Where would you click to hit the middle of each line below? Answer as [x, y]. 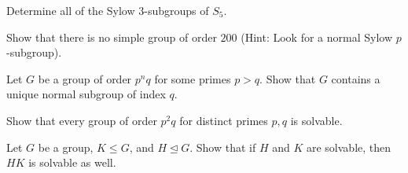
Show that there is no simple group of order [112, 37]
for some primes [193, 78]
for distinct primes [224, 120]
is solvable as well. [72, 162]
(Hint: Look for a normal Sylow [317, 37]
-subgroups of [176, 10]
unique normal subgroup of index [86, 94]
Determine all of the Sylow [71, 10]
